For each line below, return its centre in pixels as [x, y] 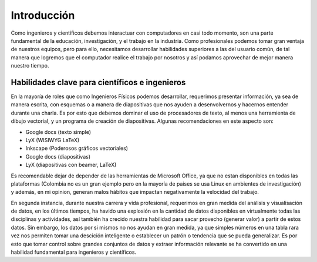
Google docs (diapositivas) [58, 156]
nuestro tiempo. [30, 66]
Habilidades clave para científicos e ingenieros [98, 82]
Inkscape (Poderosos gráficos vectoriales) [77, 148]
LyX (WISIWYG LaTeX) [53, 140]
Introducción [43, 15]
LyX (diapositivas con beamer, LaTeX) [71, 165]
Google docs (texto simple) [58, 132]
